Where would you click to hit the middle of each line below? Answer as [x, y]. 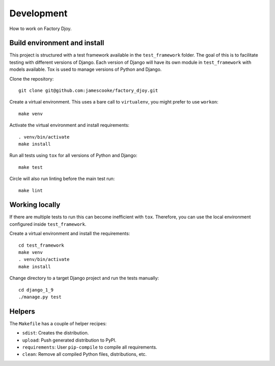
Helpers [22, 311]
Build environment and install [57, 43]
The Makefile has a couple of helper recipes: [58, 323]
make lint [31, 190]
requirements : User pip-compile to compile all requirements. [90, 347]
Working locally [35, 205]
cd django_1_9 [36, 290]
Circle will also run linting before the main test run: [62, 179]
